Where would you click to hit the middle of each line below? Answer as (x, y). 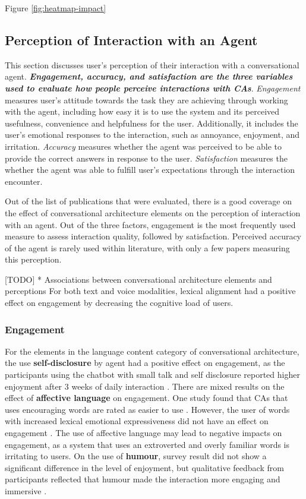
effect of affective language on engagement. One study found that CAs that (146, 398)
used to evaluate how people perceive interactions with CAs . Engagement (153, 88)
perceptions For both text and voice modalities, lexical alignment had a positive (150, 291)
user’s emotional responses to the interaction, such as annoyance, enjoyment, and (152, 135)
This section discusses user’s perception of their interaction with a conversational (152, 64)
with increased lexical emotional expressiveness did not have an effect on (137, 421)
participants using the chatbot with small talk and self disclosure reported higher (152, 375)
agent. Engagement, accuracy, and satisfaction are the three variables (149, 76)
